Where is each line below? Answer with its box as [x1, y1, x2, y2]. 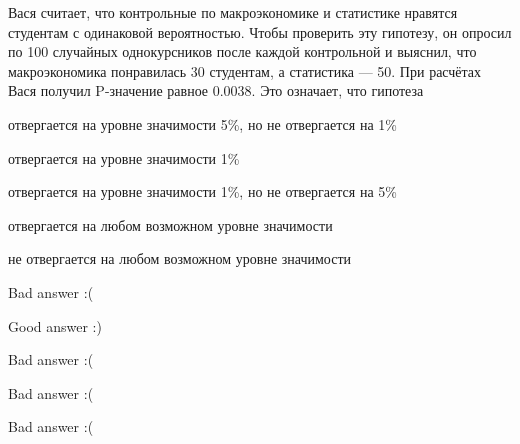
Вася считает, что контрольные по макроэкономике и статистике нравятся [8, 2, 458, 22]
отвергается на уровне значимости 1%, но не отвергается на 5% [8, 181, 397, 202]
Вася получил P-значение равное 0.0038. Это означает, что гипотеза [8, 80, 424, 101]
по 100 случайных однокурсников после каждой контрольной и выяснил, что [8, 41, 477, 62]
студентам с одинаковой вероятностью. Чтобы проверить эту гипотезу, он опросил [8, 21, 512, 42]
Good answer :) [8, 315, 102, 336]
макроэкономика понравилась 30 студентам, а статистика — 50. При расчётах [8, 60, 482, 81]
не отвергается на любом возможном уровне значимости [8, 248, 352, 269]
